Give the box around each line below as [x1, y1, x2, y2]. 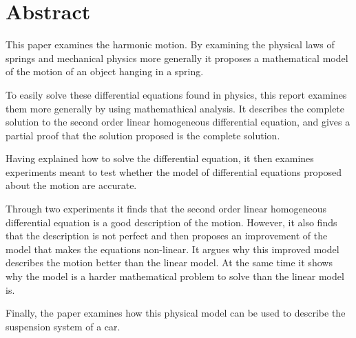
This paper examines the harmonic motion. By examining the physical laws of [6, 37, 335, 52]
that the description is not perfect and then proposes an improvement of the [6, 228, 328, 243]
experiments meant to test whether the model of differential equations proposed [6, 164, 342, 179]
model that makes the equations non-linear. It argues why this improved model [6, 241, 339, 256]
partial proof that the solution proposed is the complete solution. [6, 128, 280, 142]
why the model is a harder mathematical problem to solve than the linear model [6, 269, 344, 284]
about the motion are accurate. [6, 178, 137, 192]
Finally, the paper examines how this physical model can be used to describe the [6, 306, 346, 320]
